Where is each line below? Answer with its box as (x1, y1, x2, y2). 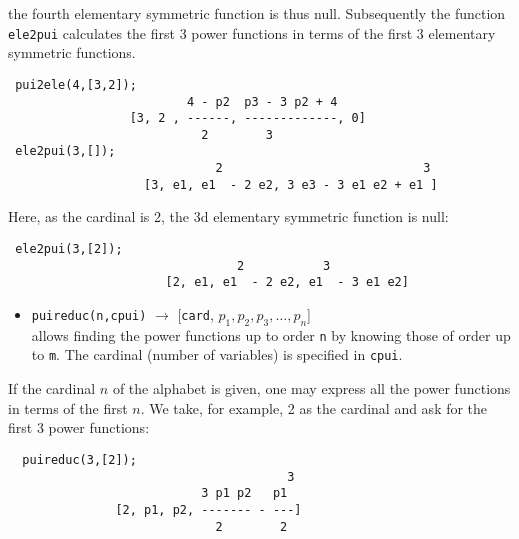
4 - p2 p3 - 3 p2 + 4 (186, 94, 338, 109)
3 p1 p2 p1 (201, 486, 288, 501)
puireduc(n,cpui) (31, 309, 147, 323)
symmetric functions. (8, 42, 136, 63)
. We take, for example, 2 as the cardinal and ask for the (140, 397, 488, 418)
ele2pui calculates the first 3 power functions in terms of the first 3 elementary (8, 22, 496, 43)
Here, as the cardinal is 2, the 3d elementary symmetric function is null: (8, 206, 449, 227)
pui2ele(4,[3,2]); (15, 77, 137, 92)
